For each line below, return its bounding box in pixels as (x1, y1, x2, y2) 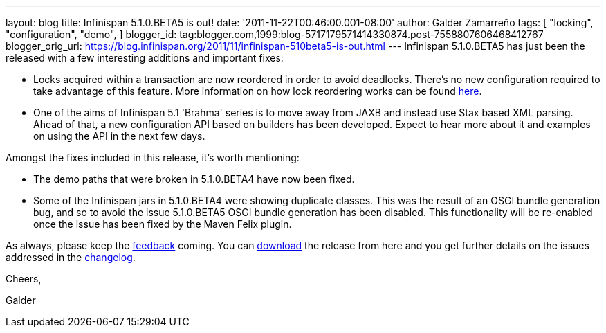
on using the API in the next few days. (33, 130, 205, 142)
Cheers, (6, 273, 42, 285)
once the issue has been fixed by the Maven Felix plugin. (33, 218, 292, 230)
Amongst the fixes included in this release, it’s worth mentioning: (6, 152, 300, 163)
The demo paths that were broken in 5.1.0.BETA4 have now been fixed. (33, 173, 355, 185)
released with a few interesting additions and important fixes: (6, 52, 284, 64)
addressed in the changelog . (6, 251, 136, 263)
